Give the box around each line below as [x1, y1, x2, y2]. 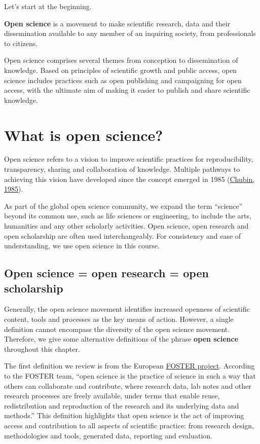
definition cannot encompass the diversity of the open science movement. [4, 323, 230, 334]
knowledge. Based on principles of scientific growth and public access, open [4, 64, 237, 75]
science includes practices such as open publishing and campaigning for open [4, 75, 242, 85]
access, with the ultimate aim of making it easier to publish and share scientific [4, 85, 250, 95]
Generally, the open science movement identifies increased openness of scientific [4, 304, 250, 314]
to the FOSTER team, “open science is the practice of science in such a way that [4, 370, 256, 381]
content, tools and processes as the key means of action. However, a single [4, 314, 234, 324]
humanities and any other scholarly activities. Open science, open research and [4, 220, 249, 231]
